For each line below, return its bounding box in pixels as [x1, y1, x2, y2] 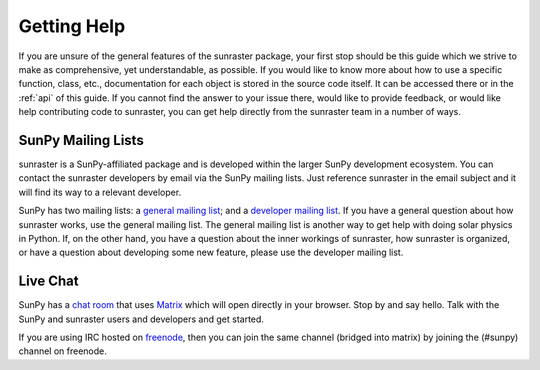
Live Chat [18, 273, 79, 290]
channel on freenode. [18, 345, 107, 357]
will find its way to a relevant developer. [18, 186, 182, 198]
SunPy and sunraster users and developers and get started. [18, 313, 265, 325]
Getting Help [18, 15, 126, 37]
